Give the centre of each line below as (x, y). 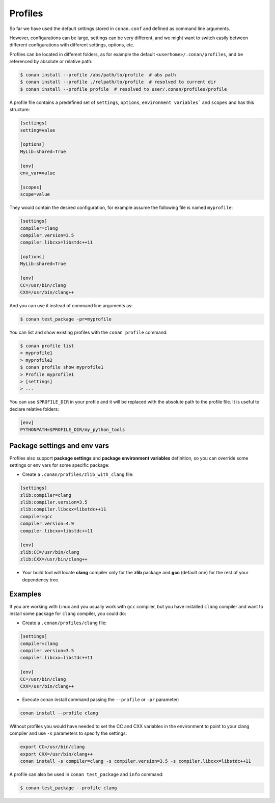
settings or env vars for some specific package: (59, 465)
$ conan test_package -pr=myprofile (66, 319)
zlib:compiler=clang (46, 495)
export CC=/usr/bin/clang (52, 747)
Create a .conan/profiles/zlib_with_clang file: (78, 474)
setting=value (38, 130)
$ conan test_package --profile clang (68, 788)
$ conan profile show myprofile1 (62, 367)
